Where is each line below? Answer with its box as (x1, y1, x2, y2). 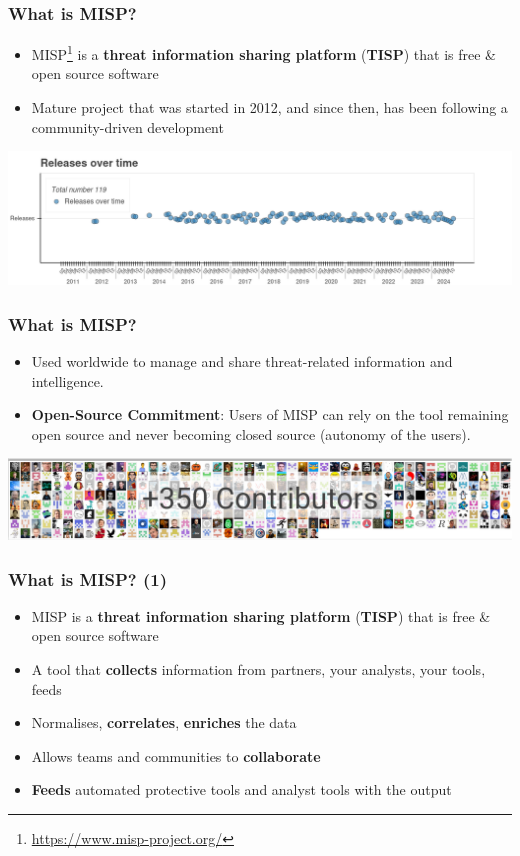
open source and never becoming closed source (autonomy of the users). (31, 423, 471, 444)
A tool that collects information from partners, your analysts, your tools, (31, 659, 486, 680)
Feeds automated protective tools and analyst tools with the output (31, 779, 452, 800)
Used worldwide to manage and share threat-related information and (31, 350, 453, 371)
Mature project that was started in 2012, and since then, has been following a (31, 97, 508, 118)
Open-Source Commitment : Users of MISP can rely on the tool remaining (31, 404, 509, 425)
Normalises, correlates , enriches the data (31, 712, 297, 733)
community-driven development (31, 116, 224, 137)
